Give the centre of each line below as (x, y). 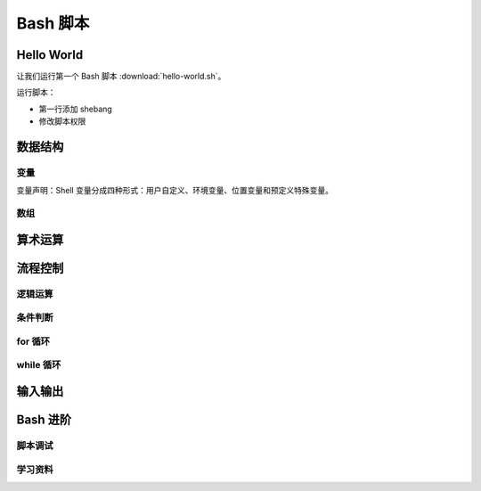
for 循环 (33, 341)
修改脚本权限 (62, 121)
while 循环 (39, 365)
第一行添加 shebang (76, 109)
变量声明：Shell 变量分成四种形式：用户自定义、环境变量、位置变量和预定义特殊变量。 (175, 191)
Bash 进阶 (44, 420)
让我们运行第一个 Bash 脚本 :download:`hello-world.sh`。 (121, 77)
